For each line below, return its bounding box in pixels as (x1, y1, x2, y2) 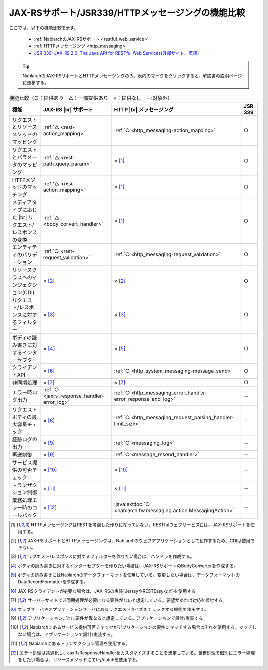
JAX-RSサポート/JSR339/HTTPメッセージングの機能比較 (9, 7, 245, 18)
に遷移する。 (22, 79, 49, 85)
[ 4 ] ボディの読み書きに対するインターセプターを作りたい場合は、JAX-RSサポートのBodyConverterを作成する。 (10, 563, 238, 569)
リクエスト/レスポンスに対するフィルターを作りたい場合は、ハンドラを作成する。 (27, 553, 195, 560)
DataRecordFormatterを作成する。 (18, 579, 88, 585)
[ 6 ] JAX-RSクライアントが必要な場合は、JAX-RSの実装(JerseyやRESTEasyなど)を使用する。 (10, 588, 201, 594)
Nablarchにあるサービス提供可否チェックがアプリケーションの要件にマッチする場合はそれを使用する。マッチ (29, 624, 253, 630)
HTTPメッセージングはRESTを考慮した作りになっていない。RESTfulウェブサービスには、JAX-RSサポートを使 (30, 521, 255, 528)
